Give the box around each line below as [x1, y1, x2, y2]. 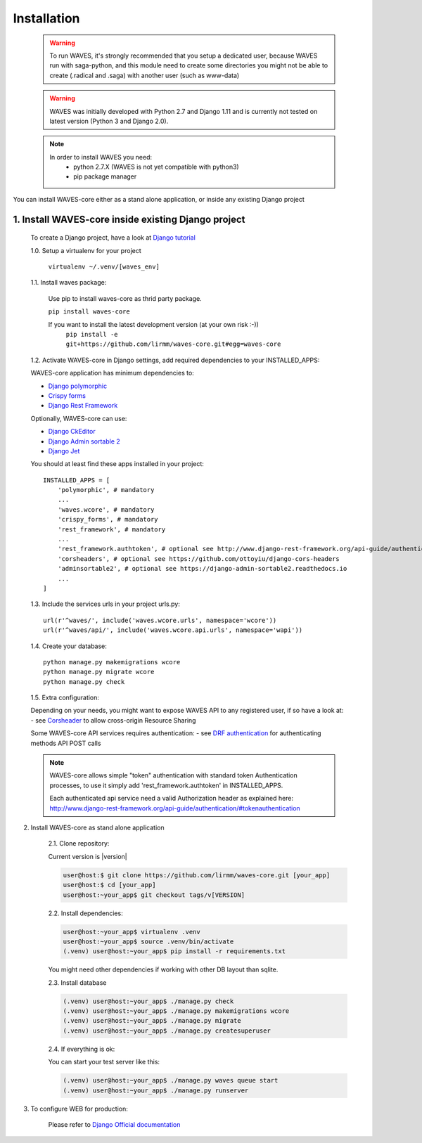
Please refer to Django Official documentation [48, 1120, 181, 1128]
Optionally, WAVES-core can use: [30, 414, 127, 422]
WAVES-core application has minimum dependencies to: [30, 369, 195, 377]
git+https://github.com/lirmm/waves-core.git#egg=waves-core [65, 340, 281, 348]
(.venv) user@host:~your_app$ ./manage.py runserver [63, 1086, 249, 1094]
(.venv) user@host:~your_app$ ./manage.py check [63, 997, 234, 1005]
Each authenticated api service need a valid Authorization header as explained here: [49, 794, 294, 803]
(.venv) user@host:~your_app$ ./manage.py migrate [63, 1016, 242, 1025]
